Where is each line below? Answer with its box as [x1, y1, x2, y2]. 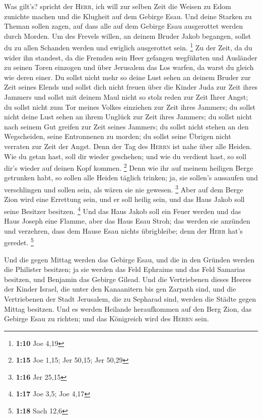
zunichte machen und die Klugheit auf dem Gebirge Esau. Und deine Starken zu [4, 11, 252, 21]
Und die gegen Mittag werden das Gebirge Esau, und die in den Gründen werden [4, 254, 254, 264]
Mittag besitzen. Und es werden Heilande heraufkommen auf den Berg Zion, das [4, 303, 252, 314]
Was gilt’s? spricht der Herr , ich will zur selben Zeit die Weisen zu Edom [4, 1, 231, 11]
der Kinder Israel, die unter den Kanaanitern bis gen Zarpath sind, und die [4, 284, 236, 294]
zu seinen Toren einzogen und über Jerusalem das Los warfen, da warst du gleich [4, 62, 254, 73]
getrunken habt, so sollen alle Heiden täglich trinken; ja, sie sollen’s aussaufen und [4, 172, 258, 183]
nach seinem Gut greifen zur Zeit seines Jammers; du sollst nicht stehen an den [4, 121, 249, 131]
